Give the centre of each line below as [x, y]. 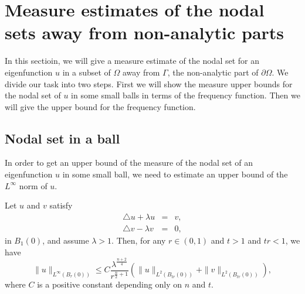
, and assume [66, 240]
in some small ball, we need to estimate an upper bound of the [175, 174]
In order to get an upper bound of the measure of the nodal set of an [129, 163]
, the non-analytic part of [213, 72]
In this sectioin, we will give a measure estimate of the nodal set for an [132, 61]
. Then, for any [139, 240]
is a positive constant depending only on [109, 284]
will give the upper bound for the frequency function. [100, 106]
